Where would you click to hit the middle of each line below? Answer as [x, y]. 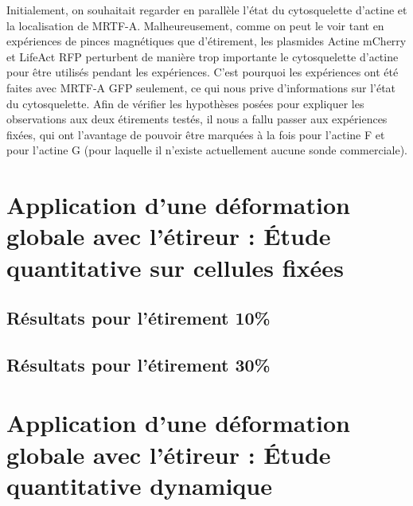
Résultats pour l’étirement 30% [138, 364]
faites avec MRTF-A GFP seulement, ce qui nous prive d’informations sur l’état [201, 87]
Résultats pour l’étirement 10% [138, 318]
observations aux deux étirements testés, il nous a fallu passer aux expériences [197, 119]
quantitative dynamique [140, 485]
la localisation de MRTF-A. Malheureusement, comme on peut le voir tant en [195, 25]
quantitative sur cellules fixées [175, 267]
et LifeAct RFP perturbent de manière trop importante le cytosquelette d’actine [203, 56]
